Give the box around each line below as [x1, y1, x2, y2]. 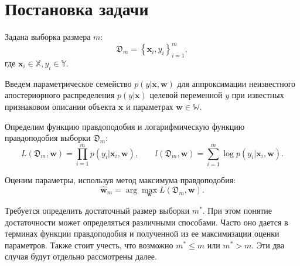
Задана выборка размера [5, 31, 91, 43]
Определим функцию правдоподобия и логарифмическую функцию [5, 120, 245, 132]
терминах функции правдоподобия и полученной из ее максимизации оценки [5, 227, 279, 240]
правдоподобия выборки [5, 132, 91, 144]
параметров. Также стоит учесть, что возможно [5, 238, 173, 251]
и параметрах [125, 100, 173, 112]
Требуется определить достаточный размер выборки [5, 204, 190, 216]
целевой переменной [149, 89, 223, 101]
